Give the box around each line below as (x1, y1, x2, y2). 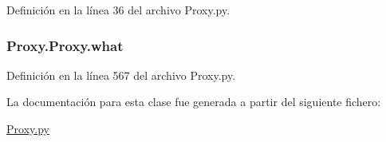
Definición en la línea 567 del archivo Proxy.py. (6, 66, 236, 83)
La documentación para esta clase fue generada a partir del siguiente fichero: (6, 93, 381, 110)
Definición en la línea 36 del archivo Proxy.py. (6, 2, 230, 18)
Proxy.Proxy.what (6, 35, 124, 55)
